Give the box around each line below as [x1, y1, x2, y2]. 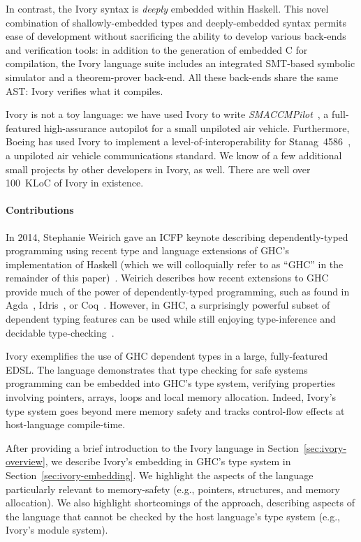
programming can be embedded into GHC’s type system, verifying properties [6, 376, 335, 390]
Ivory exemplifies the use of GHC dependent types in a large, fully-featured [6, 349, 328, 363]
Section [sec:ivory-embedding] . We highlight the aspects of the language [6, 468, 314, 483]
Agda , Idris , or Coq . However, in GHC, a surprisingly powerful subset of [6, 298, 330, 312]
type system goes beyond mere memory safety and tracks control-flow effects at [6, 403, 345, 418]
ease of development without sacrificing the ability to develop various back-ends [6, 29, 346, 43]
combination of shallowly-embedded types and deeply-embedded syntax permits [6, 15, 347, 29]
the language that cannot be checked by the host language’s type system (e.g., [6, 508, 340, 523]
